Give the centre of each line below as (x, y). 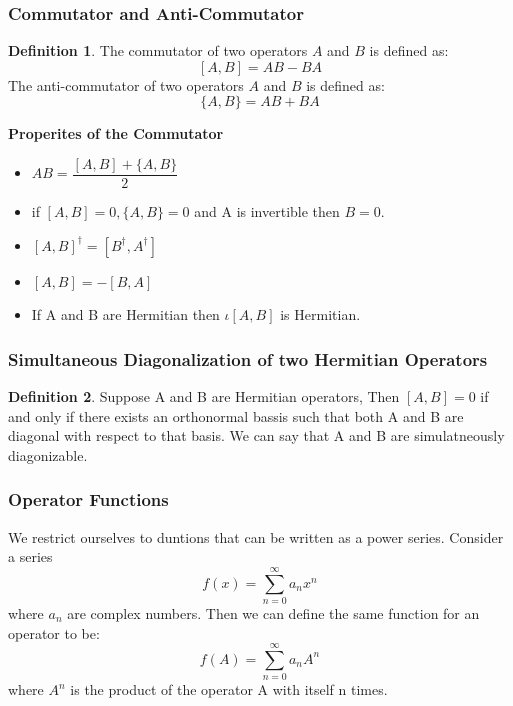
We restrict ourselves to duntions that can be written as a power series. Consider (256, 536)
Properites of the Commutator (116, 133)
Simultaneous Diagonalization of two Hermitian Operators (248, 358)
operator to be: (54, 632)
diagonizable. (48, 454)
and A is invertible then (267, 211)
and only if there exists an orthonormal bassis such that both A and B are (236, 415)
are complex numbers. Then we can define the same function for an (273, 612)
